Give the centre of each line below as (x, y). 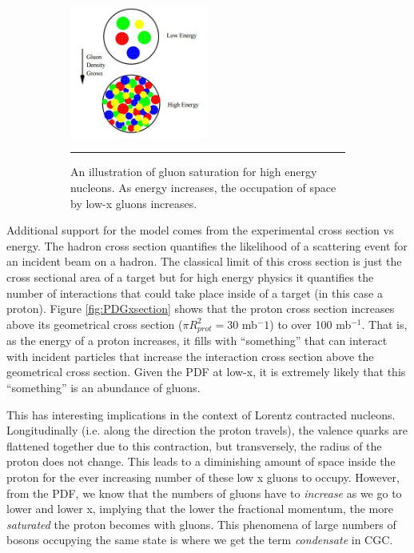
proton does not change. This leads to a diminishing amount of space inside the (201, 461)
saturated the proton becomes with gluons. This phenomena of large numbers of (201, 524)
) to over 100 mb (310, 324)
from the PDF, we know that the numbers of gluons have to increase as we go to (204, 493)
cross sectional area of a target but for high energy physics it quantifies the (190, 276)
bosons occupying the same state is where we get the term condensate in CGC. (200, 540)
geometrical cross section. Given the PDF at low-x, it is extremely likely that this (206, 372)
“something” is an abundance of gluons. (103, 387)
